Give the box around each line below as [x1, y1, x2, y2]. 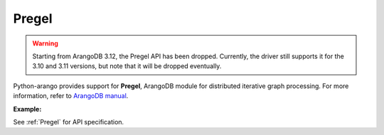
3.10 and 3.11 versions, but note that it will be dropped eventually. [32, 62, 222, 70]
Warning [32, 39, 58, 48]
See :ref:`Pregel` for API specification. [13, 117, 124, 126]
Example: [13, 104, 42, 113]
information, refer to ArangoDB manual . [13, 92, 129, 100]
